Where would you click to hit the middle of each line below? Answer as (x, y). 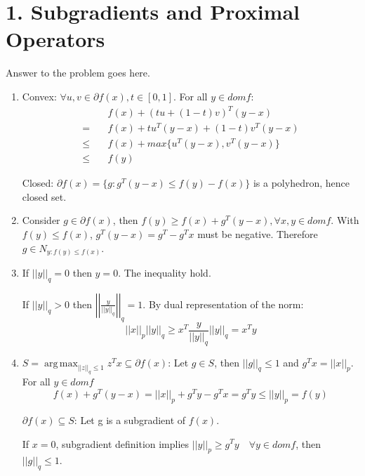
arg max (61, 363)
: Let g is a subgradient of (130, 419)
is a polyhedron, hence (301, 183)
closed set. (44, 196)
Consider (41, 220)
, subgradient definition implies (122, 443)
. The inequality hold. (165, 273)
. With (345, 220)
